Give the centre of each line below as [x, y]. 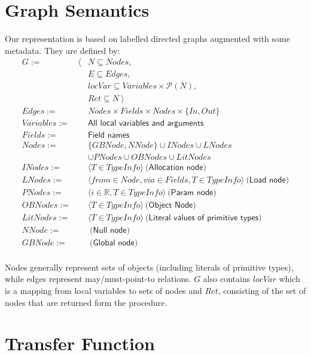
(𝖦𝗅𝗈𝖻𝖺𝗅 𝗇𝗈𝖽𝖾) [114, 243]
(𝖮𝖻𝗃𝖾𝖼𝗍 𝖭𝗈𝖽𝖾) [171, 205]
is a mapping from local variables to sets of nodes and [103, 291]
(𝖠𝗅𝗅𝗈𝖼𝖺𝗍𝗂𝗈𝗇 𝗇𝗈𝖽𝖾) [176, 167]
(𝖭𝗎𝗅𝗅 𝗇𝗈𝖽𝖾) [110, 230]
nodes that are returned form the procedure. [86, 302]
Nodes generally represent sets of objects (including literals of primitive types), [149, 267]
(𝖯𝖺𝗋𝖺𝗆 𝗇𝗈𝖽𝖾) [192, 192]
